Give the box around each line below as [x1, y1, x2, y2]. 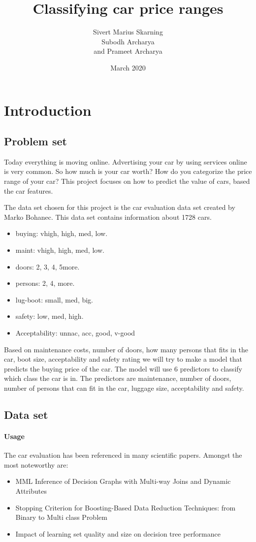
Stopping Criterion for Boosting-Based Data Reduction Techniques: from [15, 502, 236, 512]
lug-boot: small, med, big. [15, 294, 94, 305]
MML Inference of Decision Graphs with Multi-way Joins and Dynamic [15, 476, 231, 486]
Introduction [4, 100, 92, 120]
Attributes [15, 485, 47, 496]
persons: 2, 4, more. [15, 278, 75, 288]
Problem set [4, 134, 67, 149]
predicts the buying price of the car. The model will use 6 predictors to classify [4, 363, 242, 373]
